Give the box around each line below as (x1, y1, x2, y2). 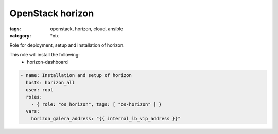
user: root (26, 87, 54, 92)
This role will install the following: (9, 51, 80, 58)
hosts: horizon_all (26, 80, 75, 86)
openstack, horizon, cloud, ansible (50, 26, 124, 32)
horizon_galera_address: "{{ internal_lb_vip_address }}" (31, 116, 181, 122)
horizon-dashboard (27, 59, 68, 65)
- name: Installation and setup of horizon (20, 72, 132, 79)
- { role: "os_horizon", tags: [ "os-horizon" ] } (31, 101, 162, 107)
